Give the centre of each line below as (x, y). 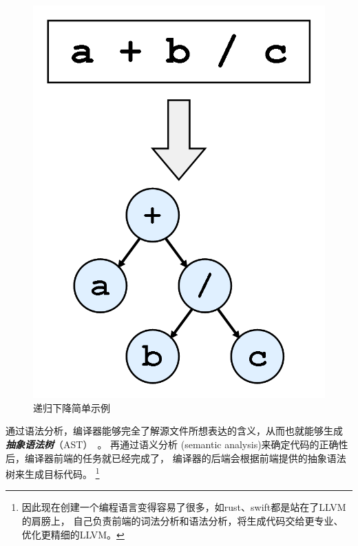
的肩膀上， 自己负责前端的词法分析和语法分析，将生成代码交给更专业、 (182, 521)
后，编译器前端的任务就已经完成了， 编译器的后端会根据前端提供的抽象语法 (176, 458)
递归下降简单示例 (72, 407)
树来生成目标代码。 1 (53, 473)
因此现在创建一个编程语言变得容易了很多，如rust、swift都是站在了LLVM (184, 507)
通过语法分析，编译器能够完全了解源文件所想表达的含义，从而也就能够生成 (174, 431)
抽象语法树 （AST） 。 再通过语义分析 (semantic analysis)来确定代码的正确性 (177, 444)
